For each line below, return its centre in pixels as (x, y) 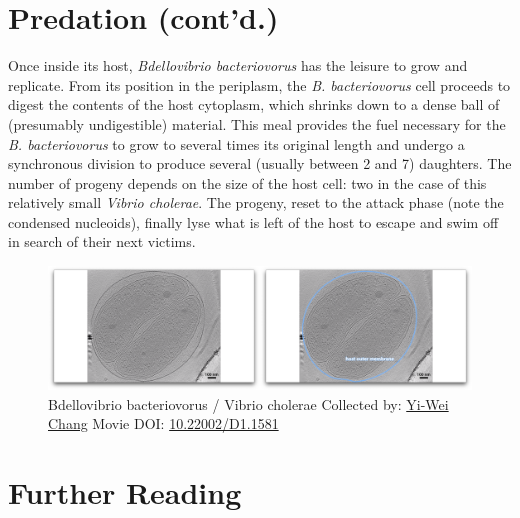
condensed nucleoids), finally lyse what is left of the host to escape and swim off (253, 221)
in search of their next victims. (102, 241)
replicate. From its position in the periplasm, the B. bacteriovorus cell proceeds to (259, 84)
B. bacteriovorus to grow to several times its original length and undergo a (236, 143)
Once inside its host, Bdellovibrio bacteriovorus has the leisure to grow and (238, 65)
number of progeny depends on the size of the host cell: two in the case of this (247, 182)
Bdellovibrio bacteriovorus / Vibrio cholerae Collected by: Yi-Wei (248, 403)
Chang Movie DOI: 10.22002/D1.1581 (163, 423)
